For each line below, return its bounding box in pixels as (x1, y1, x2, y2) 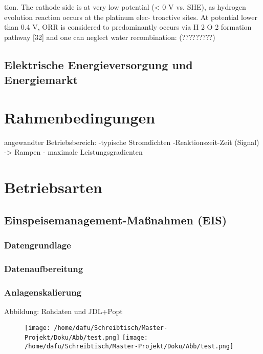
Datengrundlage (4, 238, 71, 251)
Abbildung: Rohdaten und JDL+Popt (4, 305, 123, 316)
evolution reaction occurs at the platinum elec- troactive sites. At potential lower (4, 11, 258, 22)
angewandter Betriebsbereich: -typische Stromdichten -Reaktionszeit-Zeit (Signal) (4, 136, 259, 147)
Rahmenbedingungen (4, 107, 156, 128)
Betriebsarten (4, 177, 102, 198)
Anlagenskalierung (4, 285, 82, 298)
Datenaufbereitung (4, 262, 83, 275)
